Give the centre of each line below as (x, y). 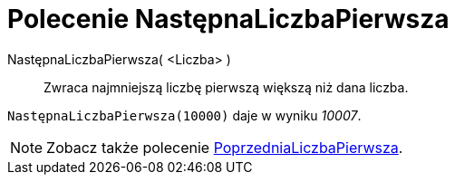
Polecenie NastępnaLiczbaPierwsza (228, 19)
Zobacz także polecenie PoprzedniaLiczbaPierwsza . (225, 147)
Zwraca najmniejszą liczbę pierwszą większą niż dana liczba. (226, 87)
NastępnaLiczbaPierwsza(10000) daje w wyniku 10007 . (184, 115)
